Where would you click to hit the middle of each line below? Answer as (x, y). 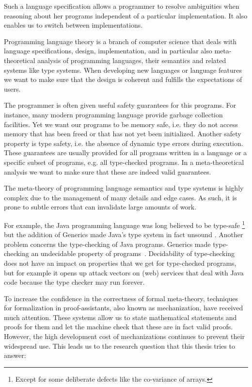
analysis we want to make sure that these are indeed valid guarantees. (108, 171)
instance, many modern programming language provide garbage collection (113, 114)
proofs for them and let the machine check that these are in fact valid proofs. (118, 327)
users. (12, 89)
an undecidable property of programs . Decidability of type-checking (133, 253)
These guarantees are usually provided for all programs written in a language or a (126, 153)
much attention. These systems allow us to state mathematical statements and (120, 317)
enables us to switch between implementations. (73, 25)
